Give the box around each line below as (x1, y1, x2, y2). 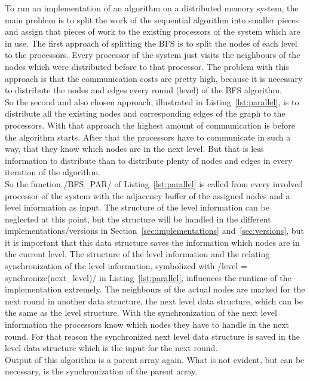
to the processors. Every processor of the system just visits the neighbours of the (5, 48, 300, 61)
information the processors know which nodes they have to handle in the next (5, 318, 290, 331)
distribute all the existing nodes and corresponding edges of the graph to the (5, 107, 286, 120)
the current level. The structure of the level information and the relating (5, 248, 270, 260)
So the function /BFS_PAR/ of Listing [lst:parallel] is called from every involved (5, 177, 303, 190)
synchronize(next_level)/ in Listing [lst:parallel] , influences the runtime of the (5, 271, 291, 284)
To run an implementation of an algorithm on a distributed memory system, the (5, 2, 299, 14)
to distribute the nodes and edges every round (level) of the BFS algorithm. (5, 84, 282, 96)
